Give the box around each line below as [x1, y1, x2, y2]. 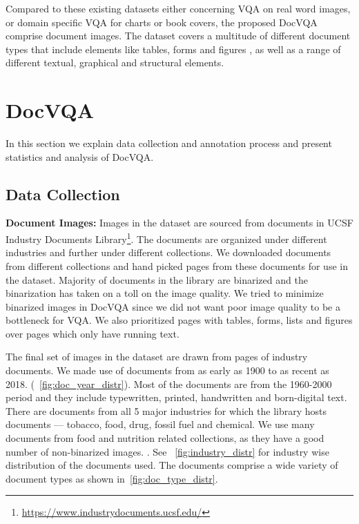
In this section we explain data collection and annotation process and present [6, 136, 332, 151]
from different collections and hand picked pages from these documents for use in [6, 258, 348, 273]
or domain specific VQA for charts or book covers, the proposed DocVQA [6, 14, 318, 29]
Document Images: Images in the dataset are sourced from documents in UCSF [6, 215, 353, 230]
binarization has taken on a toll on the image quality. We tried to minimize [6, 286, 324, 300]
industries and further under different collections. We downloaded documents [6, 245, 331, 260]
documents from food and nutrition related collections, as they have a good [6, 431, 324, 445]
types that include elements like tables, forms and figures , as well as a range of [6, 41, 341, 56]
